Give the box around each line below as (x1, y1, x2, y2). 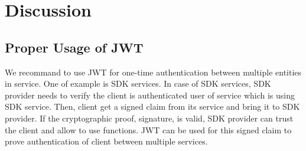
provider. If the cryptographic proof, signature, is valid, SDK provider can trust (5, 111, 294, 124)
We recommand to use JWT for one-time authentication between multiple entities (5, 65, 302, 78)
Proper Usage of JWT (5, 38, 144, 56)
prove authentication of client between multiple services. (5, 135, 208, 147)
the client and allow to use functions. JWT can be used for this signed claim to (5, 123, 292, 136)
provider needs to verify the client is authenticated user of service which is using (5, 88, 295, 101)
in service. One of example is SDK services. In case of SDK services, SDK (5, 77, 271, 90)
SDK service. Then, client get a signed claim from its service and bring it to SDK (5, 100, 300, 113)
